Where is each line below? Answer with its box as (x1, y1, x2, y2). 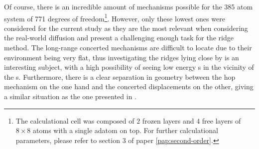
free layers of (202, 115, 241, 126)
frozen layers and (142, 115, 194, 126)
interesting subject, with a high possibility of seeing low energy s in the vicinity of (4, 62, 254, 72)
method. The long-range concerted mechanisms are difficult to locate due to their (4, 42, 252, 53)
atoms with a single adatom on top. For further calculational (33, 125, 218, 136)
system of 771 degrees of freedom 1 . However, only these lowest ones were (4, 11, 225, 23)
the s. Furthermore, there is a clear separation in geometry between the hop (4, 71, 236, 82)
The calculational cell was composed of (15, 115, 134, 126)
